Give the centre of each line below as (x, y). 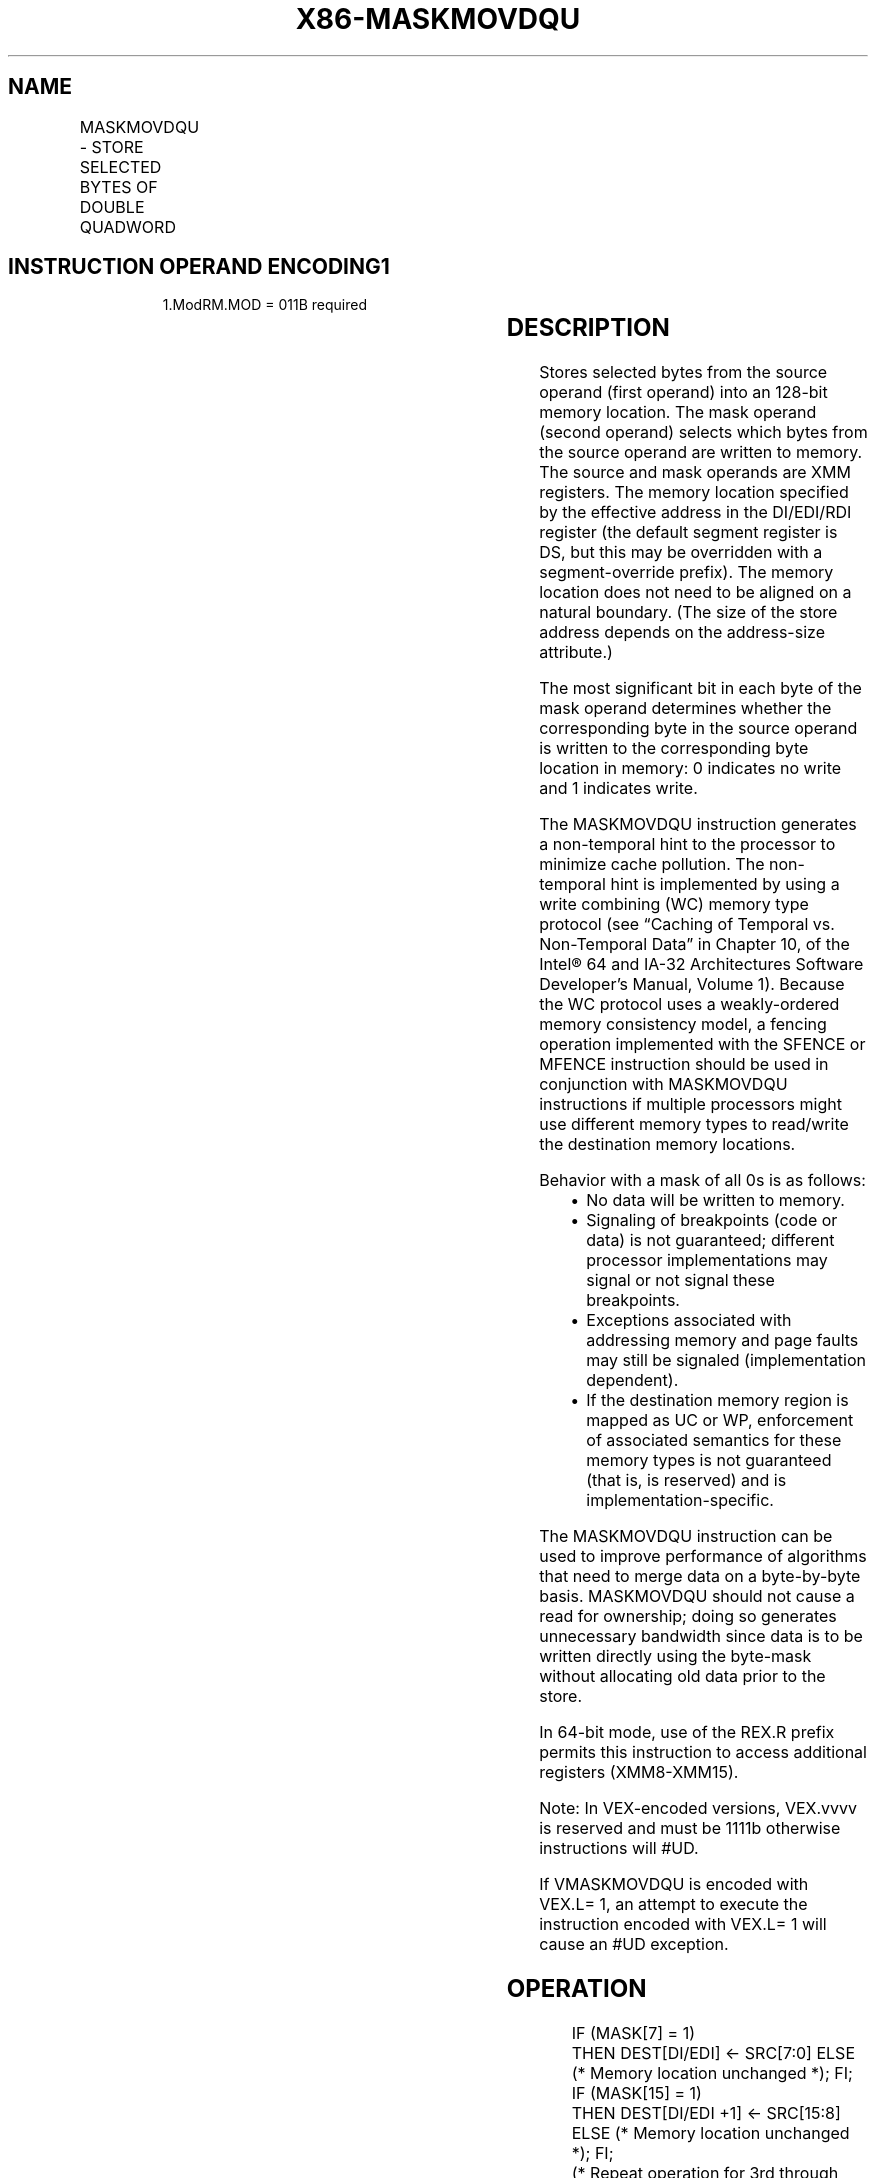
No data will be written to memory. (715, 1200)
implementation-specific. (680, 1500)
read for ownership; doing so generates (688, 1616)
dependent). (632, 1380)
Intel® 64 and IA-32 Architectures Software (701, 964)
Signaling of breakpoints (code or (712, 1220)
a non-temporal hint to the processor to (687, 844)
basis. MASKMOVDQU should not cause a (697, 1596)
